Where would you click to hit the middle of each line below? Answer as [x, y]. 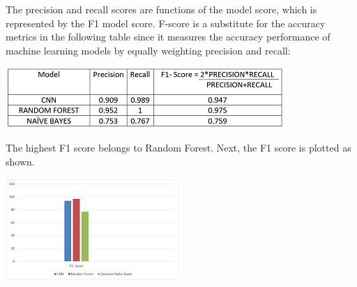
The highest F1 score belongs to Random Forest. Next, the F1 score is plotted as [178, 147]
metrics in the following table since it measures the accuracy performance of [168, 37]
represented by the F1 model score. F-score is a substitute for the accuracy [166, 23]
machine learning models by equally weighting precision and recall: [148, 50]
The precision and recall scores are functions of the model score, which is [161, 9]
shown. [20, 161]
